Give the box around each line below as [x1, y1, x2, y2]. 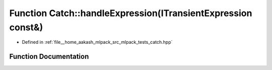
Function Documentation [9, 52, 89, 61]
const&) [9, 22, 43, 33]
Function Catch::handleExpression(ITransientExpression [9, 8, 252, 19]
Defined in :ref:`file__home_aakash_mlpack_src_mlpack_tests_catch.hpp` [22, 39, 173, 45]
